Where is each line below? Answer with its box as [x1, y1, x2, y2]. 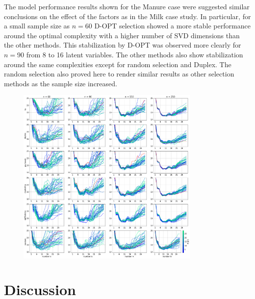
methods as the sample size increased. [4, 78, 117, 88]
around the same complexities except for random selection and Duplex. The [4, 59, 231, 69]
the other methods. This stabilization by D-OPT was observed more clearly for [4, 40, 241, 50]
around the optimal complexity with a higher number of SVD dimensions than [4, 30, 240, 40]
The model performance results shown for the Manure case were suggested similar [4, 1, 250, 11]
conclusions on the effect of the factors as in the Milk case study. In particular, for [4, 11, 251, 21]
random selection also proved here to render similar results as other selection [4, 69, 234, 79]
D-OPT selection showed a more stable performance [94, 21, 251, 31]
